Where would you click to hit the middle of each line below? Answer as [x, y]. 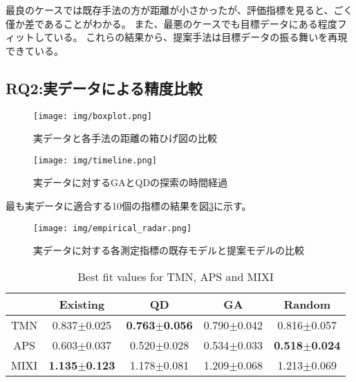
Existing [82, 304]
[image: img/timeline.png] [95, 160]
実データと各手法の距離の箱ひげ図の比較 [125, 138]
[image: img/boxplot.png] [93, 116]
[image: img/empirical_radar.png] [113, 228]
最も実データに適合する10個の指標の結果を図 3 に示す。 [129, 206]
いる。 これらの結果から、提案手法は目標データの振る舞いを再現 [200, 37]
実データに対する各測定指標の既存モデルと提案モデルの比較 [169, 250]
